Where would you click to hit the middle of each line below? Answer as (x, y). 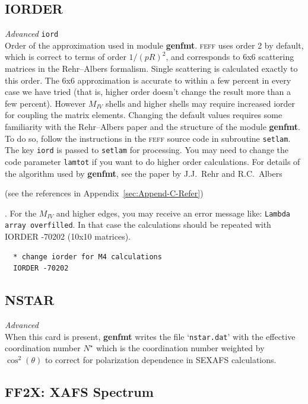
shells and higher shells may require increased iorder (200, 103)
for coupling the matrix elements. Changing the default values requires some (144, 115)
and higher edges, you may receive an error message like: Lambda (173, 213)
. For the (21, 213)
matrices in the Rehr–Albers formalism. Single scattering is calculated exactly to (151, 69)
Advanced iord (32, 34)
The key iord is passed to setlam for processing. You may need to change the (147, 150)
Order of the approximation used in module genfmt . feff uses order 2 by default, (154, 45)
